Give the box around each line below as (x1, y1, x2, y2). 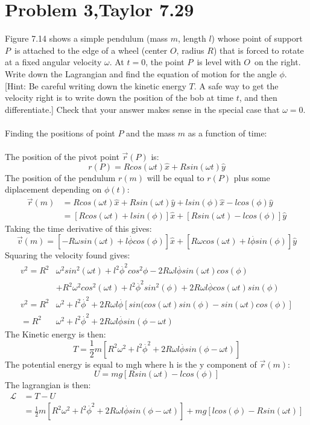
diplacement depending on (5, 183, 102, 196)
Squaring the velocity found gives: (5, 249, 130, 261)
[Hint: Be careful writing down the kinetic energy (5, 79, 186, 92)
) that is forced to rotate (213, 43, 304, 56)
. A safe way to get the (194, 79, 279, 92)
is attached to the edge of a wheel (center (14, 43, 168, 56)
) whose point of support (211, 32, 303, 45)
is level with (197, 56, 241, 68)
